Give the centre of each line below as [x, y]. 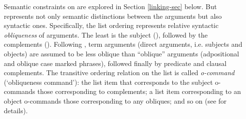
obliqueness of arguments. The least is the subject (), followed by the [106, 34]
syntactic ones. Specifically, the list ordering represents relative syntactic [111, 25]
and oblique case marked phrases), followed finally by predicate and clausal [115, 63]
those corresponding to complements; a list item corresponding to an [139, 91]
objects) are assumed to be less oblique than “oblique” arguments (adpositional [122, 53]
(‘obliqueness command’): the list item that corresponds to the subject [108, 82]
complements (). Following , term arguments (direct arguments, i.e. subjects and [123, 44]
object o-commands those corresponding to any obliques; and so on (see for [115, 100]
